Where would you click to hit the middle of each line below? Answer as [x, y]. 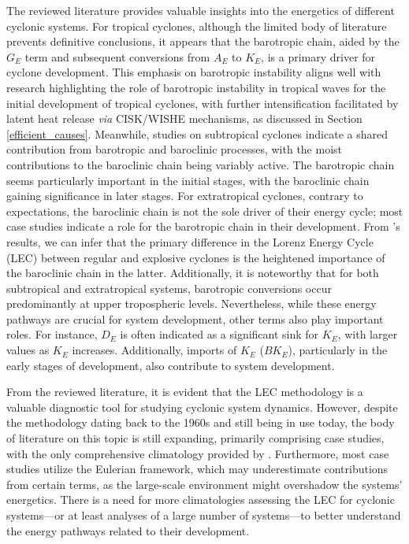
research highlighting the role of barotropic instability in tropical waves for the [196, 87]
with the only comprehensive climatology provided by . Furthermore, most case [198, 453]
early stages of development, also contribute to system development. [171, 365]
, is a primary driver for [318, 56]
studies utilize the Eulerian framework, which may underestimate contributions [197, 469]
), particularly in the [338, 350]
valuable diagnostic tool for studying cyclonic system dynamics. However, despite [202, 407]
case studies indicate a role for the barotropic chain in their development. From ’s [203, 226]
